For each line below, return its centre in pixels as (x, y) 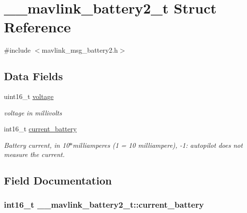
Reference (37, 27)
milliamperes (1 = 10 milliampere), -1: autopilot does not (158, 145)
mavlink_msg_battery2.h (80, 50)
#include (17, 50)
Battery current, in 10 (37, 145)
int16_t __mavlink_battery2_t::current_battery (104, 204)
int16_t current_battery (40, 129)
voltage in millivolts (33, 112)
